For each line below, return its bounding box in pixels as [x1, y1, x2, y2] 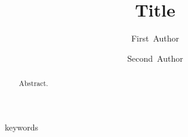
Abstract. [19, 78, 48, 88]
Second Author [127, 52, 183, 64]
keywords [5, 120, 39, 133]
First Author [131, 32, 180, 44]
